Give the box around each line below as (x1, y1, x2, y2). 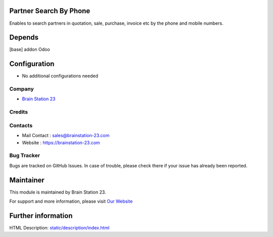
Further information (9, 211, 73, 220)
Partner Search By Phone (9, 7, 90, 15)
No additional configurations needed (22, 73, 99, 79)
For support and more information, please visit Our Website (9, 198, 133, 204)
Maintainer (9, 175, 45, 184)
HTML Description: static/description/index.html (9, 224, 110, 230)
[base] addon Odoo (9, 46, 50, 52)
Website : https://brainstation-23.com (22, 139, 101, 146)
